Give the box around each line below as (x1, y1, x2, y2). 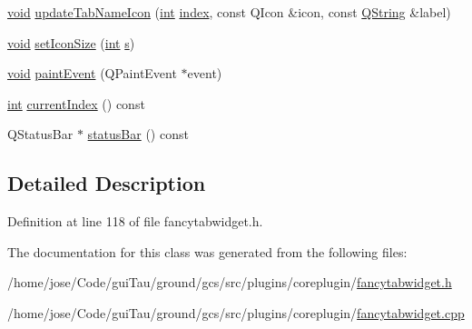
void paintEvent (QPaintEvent (7, 64, 177, 83)
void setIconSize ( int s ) (7, 33, 135, 52)
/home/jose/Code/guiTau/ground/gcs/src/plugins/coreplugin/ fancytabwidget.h (7, 273, 452, 292)
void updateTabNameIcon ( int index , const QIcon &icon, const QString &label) (7, 3, 451, 21)
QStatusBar (7, 125, 74, 144)
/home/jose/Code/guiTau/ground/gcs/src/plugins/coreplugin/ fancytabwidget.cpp (7, 303, 465, 322)
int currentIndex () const (7, 94, 145, 113)
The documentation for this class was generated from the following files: (7, 242, 408, 261)
